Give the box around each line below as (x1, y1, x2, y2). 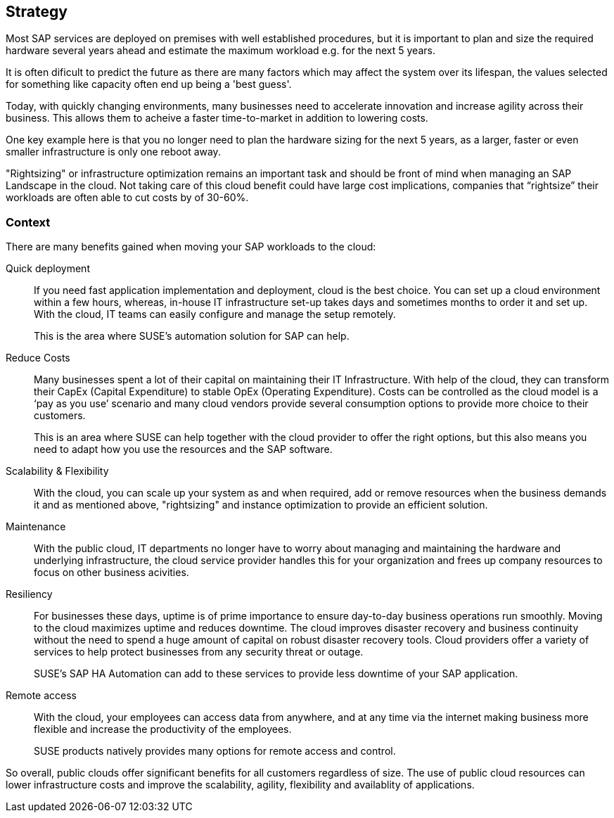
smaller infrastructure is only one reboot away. (6, 146, 221, 158)
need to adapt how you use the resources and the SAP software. (34, 443, 333, 456)
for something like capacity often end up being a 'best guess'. (6, 78, 292, 91)
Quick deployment (6, 262, 90, 275)
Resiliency (6, 588, 53, 601)
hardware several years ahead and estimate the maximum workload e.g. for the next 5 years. (6, 44, 435, 57)
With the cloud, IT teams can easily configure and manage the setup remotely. (34, 308, 396, 321)
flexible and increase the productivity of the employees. (34, 723, 292, 736)
